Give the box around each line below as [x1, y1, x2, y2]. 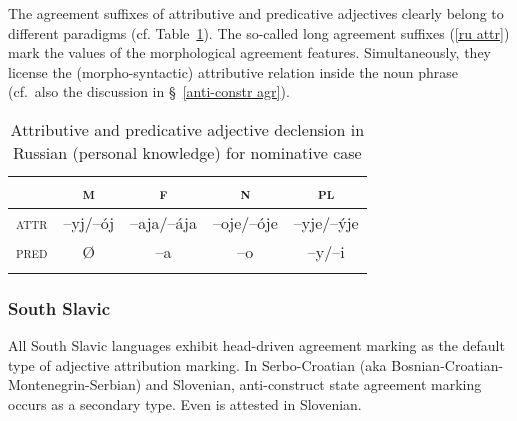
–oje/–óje [212, 210, 278, 234]
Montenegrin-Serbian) [8, 374, 142, 395]
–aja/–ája [130, 210, 197, 234]
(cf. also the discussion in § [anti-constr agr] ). [8, 81, 290, 102]
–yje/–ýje [293, 210, 359, 234]
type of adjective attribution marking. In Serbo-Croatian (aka [8, 354, 387, 375]
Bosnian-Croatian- [391, 354, 504, 375]
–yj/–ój [63, 210, 115, 234]
